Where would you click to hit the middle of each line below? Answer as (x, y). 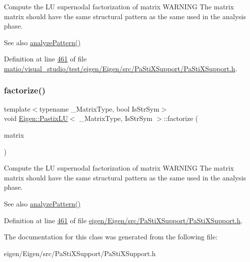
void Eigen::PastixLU (36, 118)
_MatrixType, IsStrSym (116, 118)
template (17, 108)
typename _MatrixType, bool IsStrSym (99, 108)
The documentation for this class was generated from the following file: (111, 237)
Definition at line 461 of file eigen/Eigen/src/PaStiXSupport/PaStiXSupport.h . (123, 220)
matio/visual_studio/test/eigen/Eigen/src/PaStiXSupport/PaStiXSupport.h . (121, 68)
